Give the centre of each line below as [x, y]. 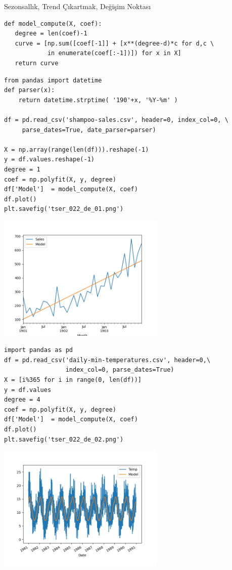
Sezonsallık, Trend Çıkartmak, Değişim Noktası [78, 6]
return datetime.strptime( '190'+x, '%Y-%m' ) [98, 100]
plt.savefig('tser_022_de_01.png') [64, 209]
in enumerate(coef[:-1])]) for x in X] [114, 53]
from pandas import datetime [53, 80]
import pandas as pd [39, 350]
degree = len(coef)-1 [51, 34]
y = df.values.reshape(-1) [49, 160]
